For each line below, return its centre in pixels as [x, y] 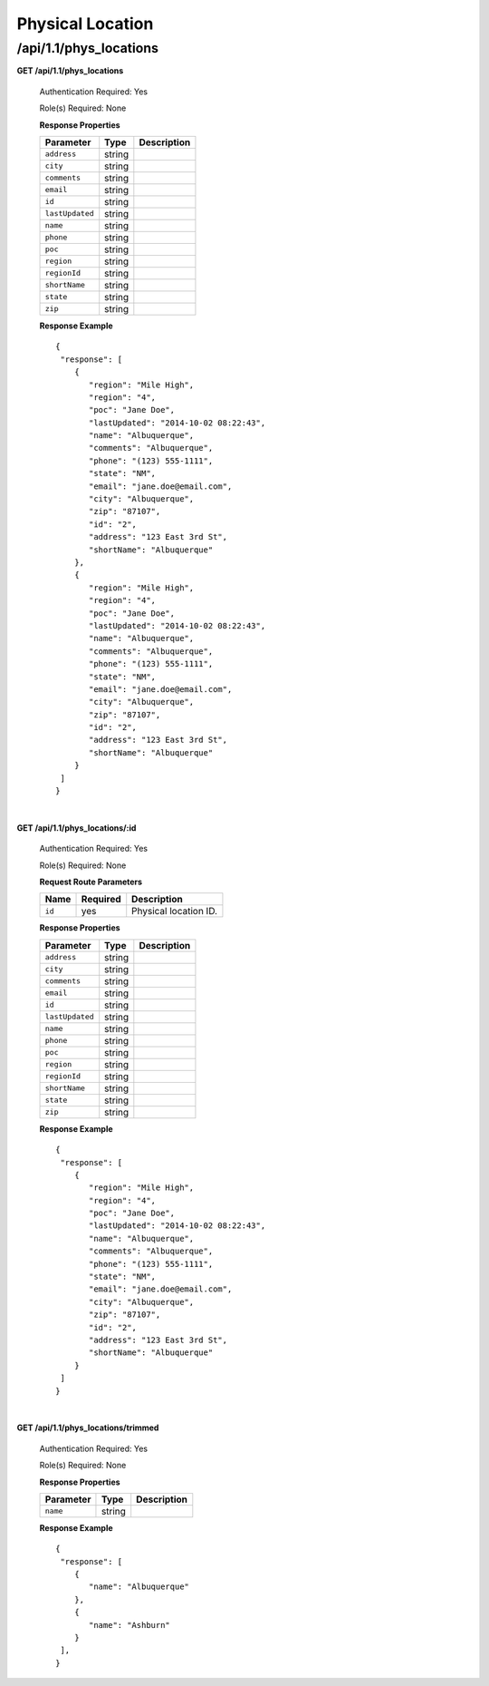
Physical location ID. [174, 911]
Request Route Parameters [91, 882]
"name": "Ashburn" [130, 1625]
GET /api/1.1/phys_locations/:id [77, 828]
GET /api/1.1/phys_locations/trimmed [88, 1428]
